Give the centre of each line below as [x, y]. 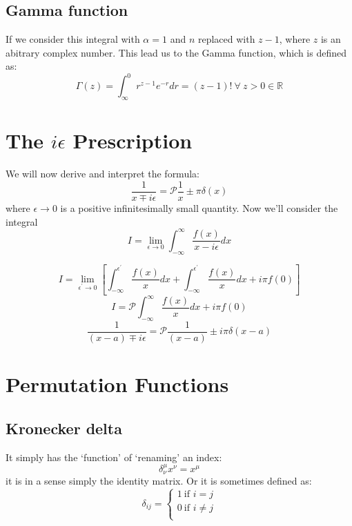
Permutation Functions [117, 384]
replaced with [226, 39]
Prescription [133, 140]
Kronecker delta [64, 428]
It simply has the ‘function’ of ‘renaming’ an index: [114, 457]
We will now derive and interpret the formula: [102, 174]
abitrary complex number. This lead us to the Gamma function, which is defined [176, 52]
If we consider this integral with [73, 39]
